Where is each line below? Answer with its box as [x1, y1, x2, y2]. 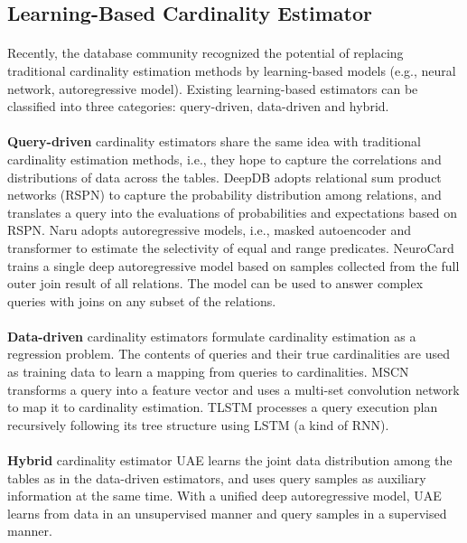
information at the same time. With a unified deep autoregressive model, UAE [7, 486, 442, 505]
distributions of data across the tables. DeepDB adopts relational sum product [7, 167, 442, 186]
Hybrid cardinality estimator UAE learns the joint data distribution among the [7, 451, 453, 470]
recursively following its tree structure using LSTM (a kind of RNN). [7, 415, 389, 434]
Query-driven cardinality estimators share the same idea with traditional [7, 132, 421, 151]
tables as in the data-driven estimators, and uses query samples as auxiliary [7, 468, 426, 487]
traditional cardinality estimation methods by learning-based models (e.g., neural [7, 61, 456, 80]
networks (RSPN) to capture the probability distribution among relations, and [7, 185, 442, 204]
